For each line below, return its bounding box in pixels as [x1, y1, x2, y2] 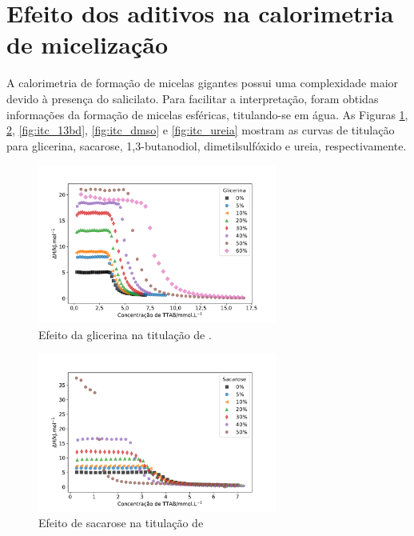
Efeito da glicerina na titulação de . [38, 326, 212, 342]
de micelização [6, 28, 169, 61]
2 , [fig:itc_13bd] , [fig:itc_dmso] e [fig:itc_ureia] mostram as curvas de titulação [6, 122, 395, 138]
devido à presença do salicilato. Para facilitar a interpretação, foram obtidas [6, 90, 379, 106]
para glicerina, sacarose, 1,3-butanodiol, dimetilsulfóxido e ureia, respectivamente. [6, 137, 407, 154]
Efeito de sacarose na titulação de [38, 514, 204, 531]
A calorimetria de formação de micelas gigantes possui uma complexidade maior [6, 74, 399, 91]
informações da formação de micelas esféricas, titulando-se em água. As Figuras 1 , [6, 106, 408, 122]
